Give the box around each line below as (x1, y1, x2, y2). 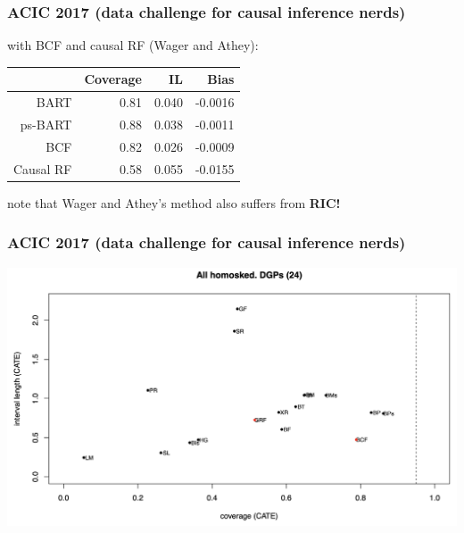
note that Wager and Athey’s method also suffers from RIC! (7, 193, 341, 212)
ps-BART (20, 115, 72, 133)
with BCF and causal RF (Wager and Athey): (7, 36, 259, 54)
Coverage (84, 70, 142, 88)
